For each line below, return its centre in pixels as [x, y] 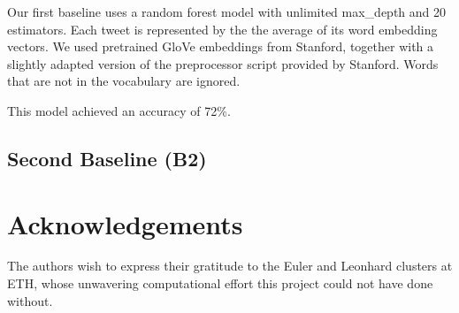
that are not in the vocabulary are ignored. [124, 81]
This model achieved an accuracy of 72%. [119, 110]
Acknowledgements [125, 223]
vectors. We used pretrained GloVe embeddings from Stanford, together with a [221, 46]
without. [30, 300]
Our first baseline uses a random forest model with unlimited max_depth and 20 [227, 11]
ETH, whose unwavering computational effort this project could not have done [220, 283]
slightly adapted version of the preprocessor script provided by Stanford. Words [223, 63]
